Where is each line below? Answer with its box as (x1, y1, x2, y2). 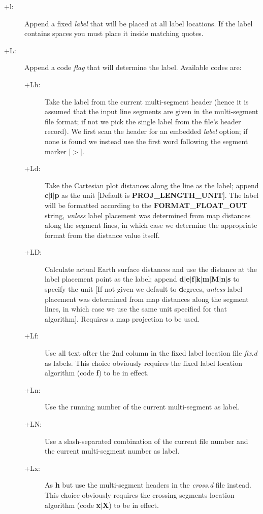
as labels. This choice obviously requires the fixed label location (45, 357, 242, 368)
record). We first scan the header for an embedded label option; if (45, 126, 248, 136)
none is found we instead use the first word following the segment (45, 135, 248, 146)
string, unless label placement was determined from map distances (45, 210, 251, 220)
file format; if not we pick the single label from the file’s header (45, 116, 241, 126)
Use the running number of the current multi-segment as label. (45, 401, 240, 412)
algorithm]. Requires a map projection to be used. (45, 313, 200, 324)
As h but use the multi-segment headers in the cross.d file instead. (45, 479, 251, 490)
